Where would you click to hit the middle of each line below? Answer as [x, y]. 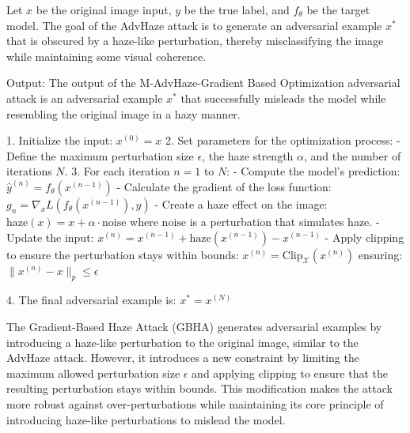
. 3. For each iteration [117, 171]
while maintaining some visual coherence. [106, 56]
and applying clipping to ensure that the [290, 373]
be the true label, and [237, 9]
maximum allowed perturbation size [93, 373]
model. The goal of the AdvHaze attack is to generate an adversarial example [194, 25]
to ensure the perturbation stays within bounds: [123, 254]
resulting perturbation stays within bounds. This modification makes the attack [199, 388]
